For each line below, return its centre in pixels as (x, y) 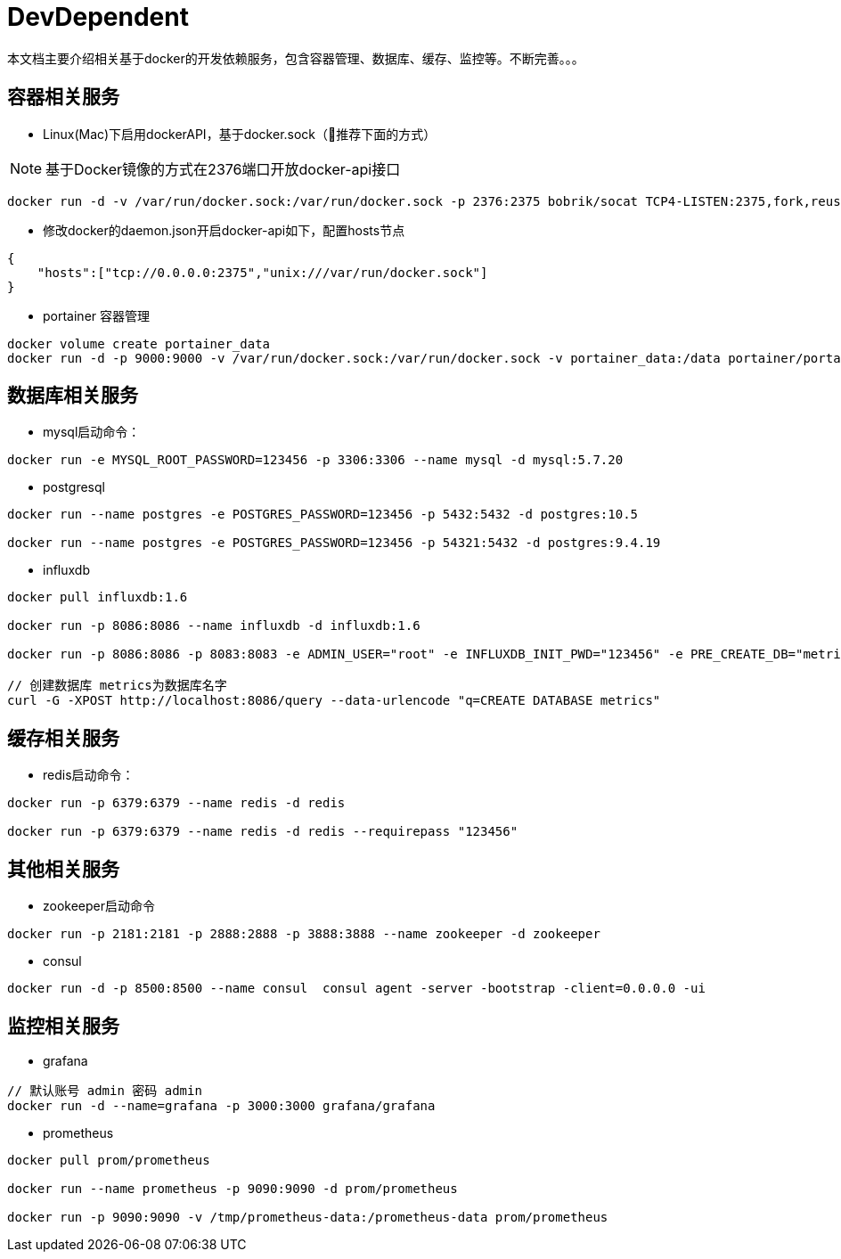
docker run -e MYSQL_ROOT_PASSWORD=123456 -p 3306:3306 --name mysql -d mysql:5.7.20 (315, 460)
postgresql (74, 487)
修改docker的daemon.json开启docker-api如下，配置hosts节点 (224, 230)
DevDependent (98, 17)
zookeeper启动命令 (99, 906)
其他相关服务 (63, 869)
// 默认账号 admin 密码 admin (105, 1090)
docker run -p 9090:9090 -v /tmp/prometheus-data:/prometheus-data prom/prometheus (308, 1217)
